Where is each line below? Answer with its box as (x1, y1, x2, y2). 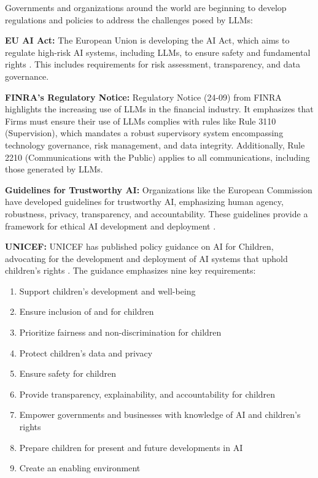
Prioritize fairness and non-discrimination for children (19, 326, 222, 339)
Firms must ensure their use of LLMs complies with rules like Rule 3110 (5, 114, 276, 127)
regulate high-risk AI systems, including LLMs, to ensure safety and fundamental (5, 45, 311, 58)
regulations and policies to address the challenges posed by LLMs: (5, 13, 253, 26)
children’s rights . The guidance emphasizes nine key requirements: (5, 264, 256, 277)
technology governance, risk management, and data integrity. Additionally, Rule (5, 138, 305, 151)
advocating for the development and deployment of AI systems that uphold (5, 252, 288, 264)
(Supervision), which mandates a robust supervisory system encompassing (5, 126, 284, 139)
